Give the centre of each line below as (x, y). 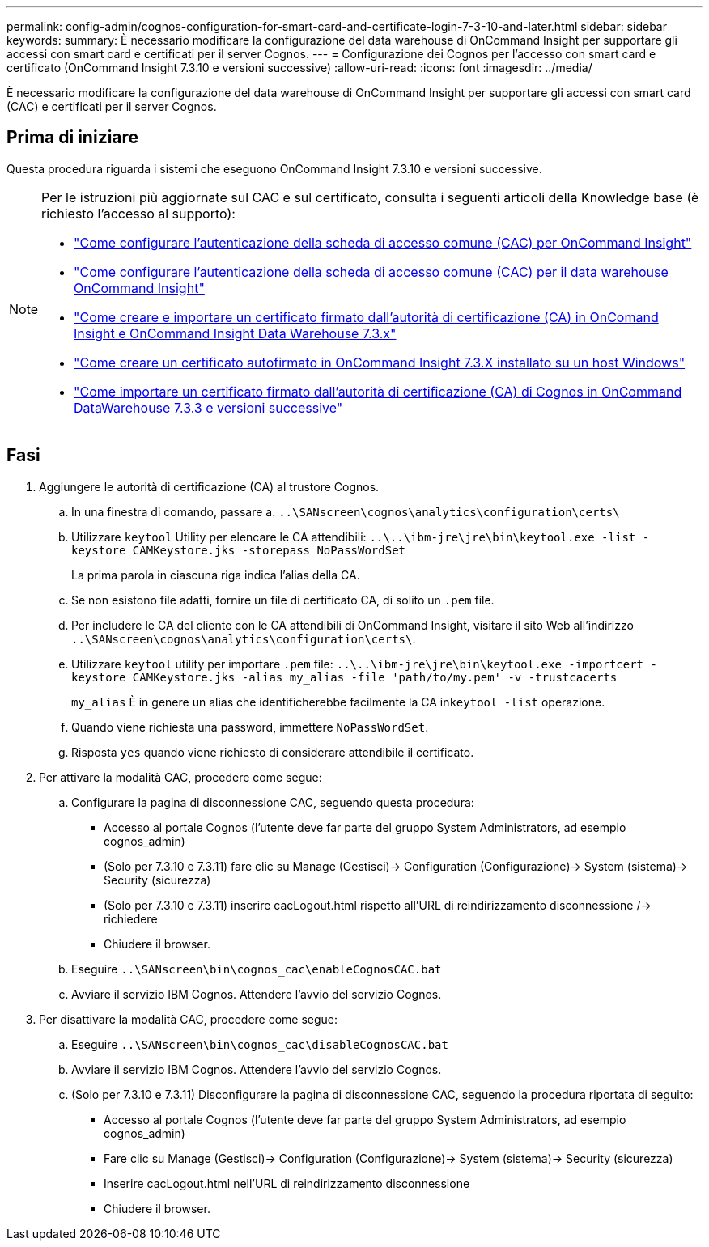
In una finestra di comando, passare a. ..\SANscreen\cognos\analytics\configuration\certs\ (346, 511)
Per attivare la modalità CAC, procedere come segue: (180, 777)
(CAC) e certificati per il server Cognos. (112, 106)
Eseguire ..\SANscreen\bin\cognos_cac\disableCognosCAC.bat (260, 1044)
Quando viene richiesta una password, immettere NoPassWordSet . (250, 727)
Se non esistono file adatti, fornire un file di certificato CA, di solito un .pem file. (283, 600)
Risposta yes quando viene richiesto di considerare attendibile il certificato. (273, 752)
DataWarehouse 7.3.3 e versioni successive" (208, 407)
